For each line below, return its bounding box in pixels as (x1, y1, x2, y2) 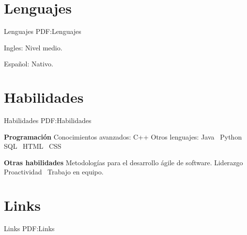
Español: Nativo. (4, 59, 53, 69)
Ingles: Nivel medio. (4, 42, 62, 52)
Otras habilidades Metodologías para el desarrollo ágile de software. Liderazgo (4, 157, 243, 167)
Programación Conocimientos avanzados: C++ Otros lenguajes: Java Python (4, 131, 242, 141)
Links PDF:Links (4, 223, 55, 234)
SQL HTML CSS (4, 141, 62, 151)
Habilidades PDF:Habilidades (4, 115, 92, 125)
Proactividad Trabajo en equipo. (4, 167, 104, 177)
